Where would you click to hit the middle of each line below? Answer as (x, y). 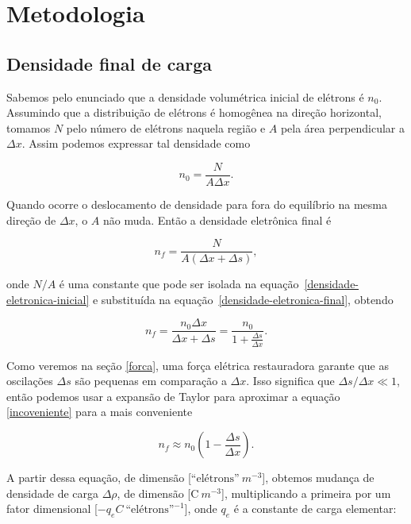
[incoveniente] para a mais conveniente (100, 412)
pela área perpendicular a (343, 127)
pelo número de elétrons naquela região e (166, 127)
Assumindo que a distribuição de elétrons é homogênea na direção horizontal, (194, 112)
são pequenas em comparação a (151, 381)
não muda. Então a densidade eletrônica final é (217, 220)
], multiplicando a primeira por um (306, 493)
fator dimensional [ (52, 509)
